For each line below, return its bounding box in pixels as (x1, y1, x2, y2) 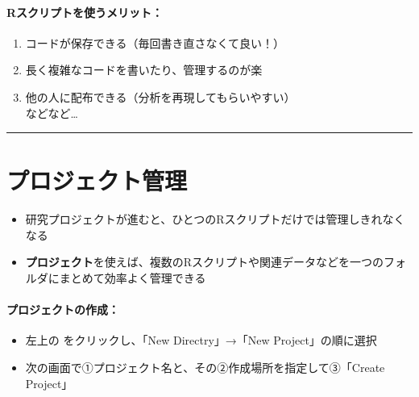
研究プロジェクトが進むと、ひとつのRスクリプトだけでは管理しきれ (25, 211, 383, 228)
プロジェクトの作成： (6, 301, 119, 318)
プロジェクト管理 (6, 164, 188, 197)
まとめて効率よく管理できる (59, 270, 206, 286)
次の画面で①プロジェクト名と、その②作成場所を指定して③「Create (25, 359, 385, 376)
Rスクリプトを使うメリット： (6, 3, 164, 20)
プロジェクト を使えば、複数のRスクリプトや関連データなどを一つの (25, 253, 384, 270)
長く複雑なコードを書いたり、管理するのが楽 (25, 61, 263, 78)
